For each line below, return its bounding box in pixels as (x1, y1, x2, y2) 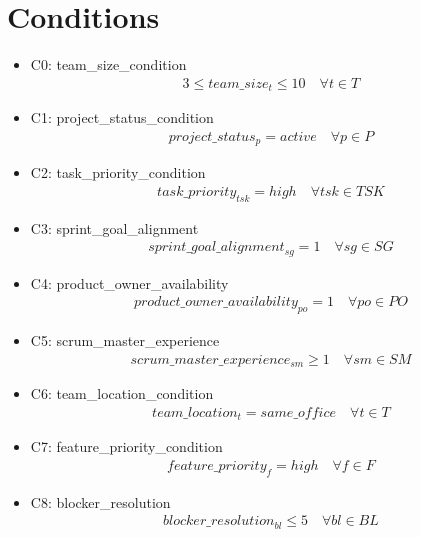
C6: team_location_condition (30, 383, 214, 404)
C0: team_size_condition (30, 54, 187, 75)
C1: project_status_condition (30, 107, 214, 128)
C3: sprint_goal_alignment (30, 217, 199, 238)
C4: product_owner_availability (30, 272, 229, 293)
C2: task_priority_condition (30, 162, 206, 183)
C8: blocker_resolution (30, 491, 171, 512)
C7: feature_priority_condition (30, 436, 223, 457)
